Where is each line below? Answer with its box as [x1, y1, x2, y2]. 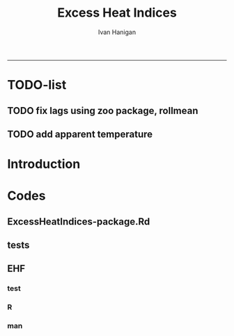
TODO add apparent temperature [7, 128, 153, 140]
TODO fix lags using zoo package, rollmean [7, 104, 198, 116]
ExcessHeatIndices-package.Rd [7, 216, 150, 227]
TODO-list [7, 77, 67, 93]
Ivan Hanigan [97, 28, 136, 36]
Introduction [7, 157, 81, 172]
